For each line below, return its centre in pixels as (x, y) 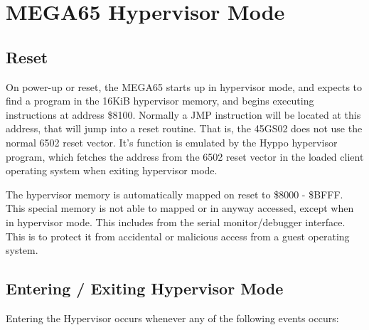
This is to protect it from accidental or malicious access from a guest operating (178, 236)
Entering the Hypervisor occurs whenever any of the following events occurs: (172, 318)
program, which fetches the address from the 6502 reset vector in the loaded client (185, 156)
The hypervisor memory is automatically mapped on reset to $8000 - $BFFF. (175, 194)
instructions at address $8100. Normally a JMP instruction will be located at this (183, 114)
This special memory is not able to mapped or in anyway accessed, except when (180, 208)
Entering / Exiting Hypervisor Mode (145, 288)
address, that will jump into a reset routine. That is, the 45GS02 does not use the (184, 128)
